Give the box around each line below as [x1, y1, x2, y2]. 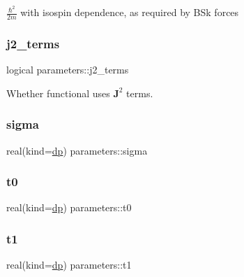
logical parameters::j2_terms [6, 62, 129, 77]
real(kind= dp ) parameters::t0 [6, 200, 132, 215]
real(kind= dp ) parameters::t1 [6, 257, 132, 272]
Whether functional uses [6, 85, 110, 100]
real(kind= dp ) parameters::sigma [6, 143, 148, 157]
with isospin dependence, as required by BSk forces [20, 5, 239, 20]
